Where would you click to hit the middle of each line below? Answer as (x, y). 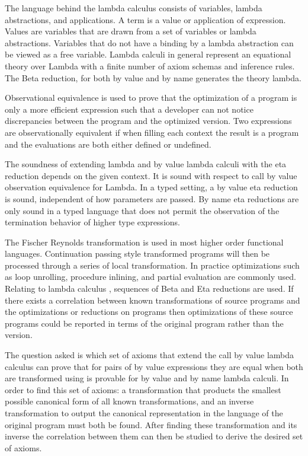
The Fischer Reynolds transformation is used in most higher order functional (144, 242)
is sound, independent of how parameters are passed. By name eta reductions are (152, 198)
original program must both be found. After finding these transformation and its (151, 424)
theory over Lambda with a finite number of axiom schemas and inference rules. (150, 66)
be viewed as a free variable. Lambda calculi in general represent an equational (148, 54)
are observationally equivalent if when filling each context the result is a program (152, 132)
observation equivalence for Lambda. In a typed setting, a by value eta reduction (151, 187)
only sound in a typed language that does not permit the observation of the (142, 210)
